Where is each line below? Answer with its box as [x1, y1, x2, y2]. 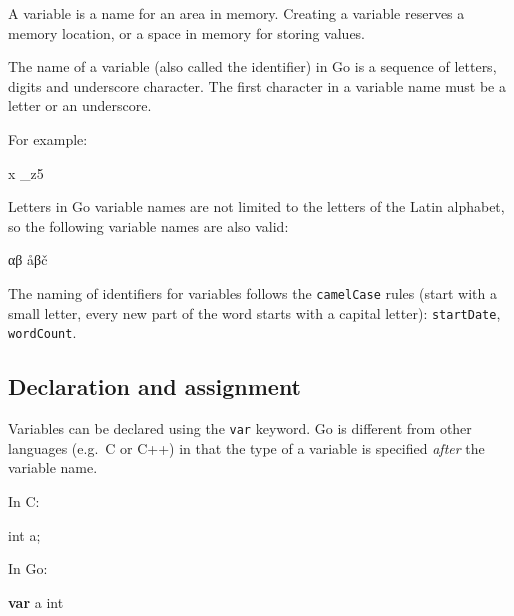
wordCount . [8, 322, 77, 343]
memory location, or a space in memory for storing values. [8, 22, 366, 43]
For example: [8, 128, 88, 149]
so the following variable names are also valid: [8, 215, 289, 236]
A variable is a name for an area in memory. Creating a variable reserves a [8, 3, 465, 23]
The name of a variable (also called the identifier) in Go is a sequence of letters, [8, 56, 497, 77]
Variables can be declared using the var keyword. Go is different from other [8, 418, 472, 439]
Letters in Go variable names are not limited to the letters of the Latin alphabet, [8, 196, 505, 217]
